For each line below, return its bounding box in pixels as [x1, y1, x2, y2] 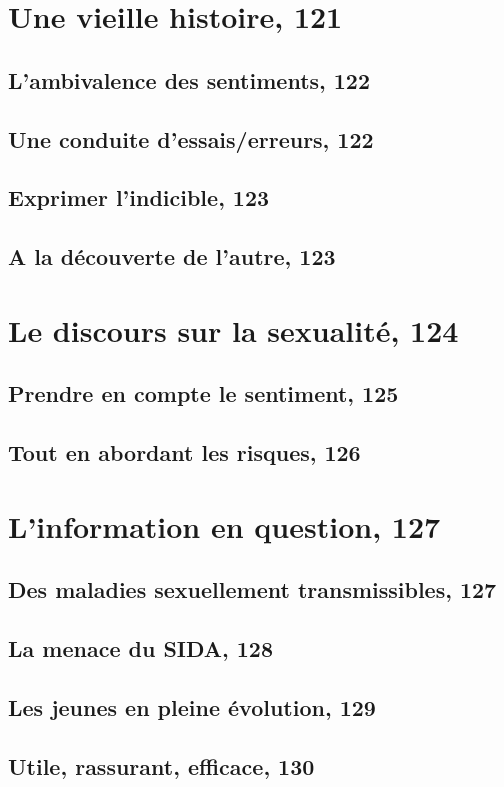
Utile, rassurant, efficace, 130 [8, 750, 315, 781]
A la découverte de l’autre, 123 [8, 241, 336, 272]
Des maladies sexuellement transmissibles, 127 [8, 574, 497, 605]
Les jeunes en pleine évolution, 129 [8, 691, 376, 722]
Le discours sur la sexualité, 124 [8, 309, 459, 350]
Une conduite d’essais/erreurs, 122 [8, 123, 374, 154]
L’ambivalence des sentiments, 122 [8, 64, 371, 95]
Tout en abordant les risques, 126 [8, 437, 361, 468]
